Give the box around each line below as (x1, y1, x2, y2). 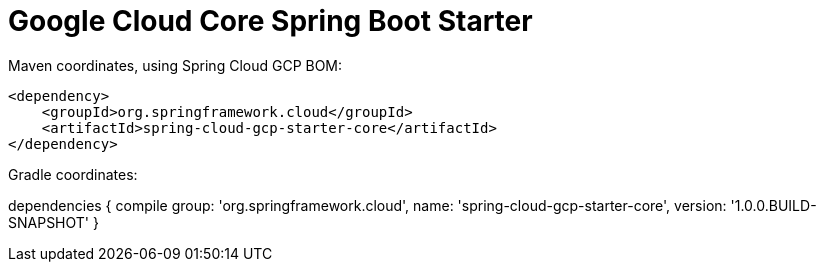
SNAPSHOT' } (8, 213, 99, 231)
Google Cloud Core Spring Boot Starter (8, 4, 533, 38)
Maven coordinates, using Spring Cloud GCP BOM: (8, 56, 343, 74)
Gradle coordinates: (8, 165, 138, 183)
